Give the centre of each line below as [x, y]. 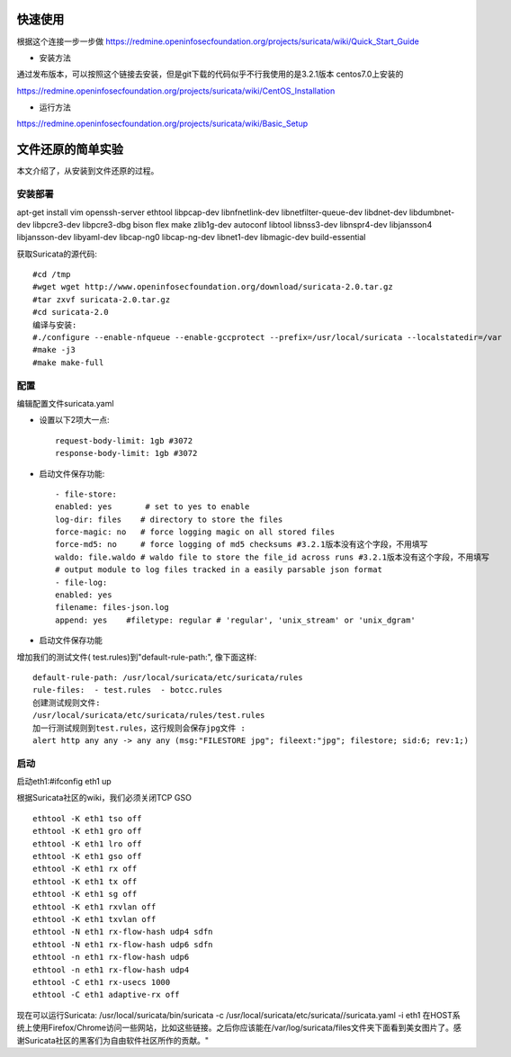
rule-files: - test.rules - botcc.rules [128, 690]
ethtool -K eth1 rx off [85, 869]
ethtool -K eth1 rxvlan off [94, 907]
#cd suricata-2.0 [71, 312]
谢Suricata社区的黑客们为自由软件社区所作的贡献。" [113, 1040]
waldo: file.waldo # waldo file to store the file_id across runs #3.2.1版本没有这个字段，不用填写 [273, 557]
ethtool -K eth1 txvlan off [94, 919]
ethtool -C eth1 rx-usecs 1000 [102, 982]
